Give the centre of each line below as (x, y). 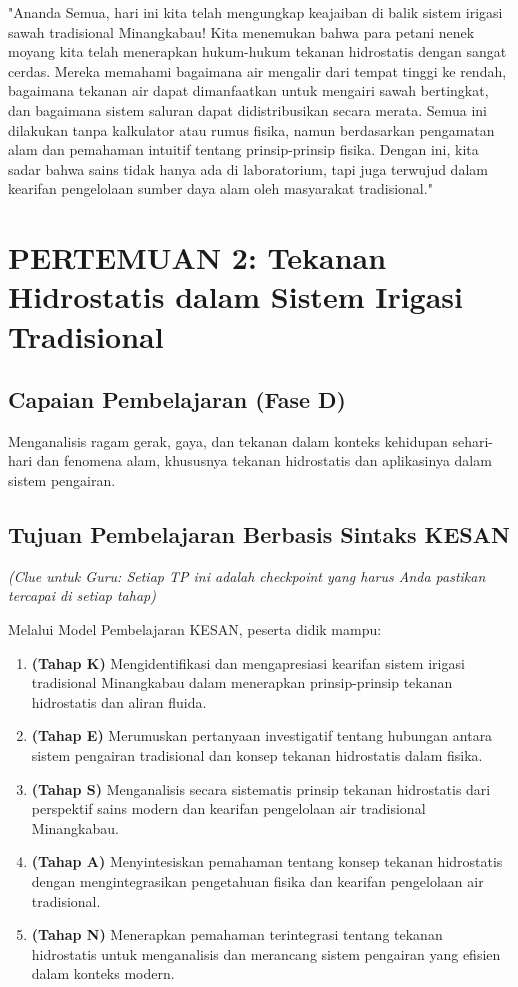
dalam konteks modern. (103, 973)
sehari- (472, 440)
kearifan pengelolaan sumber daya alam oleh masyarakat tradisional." (220, 188)
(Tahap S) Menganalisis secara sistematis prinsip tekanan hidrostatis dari (261, 788)
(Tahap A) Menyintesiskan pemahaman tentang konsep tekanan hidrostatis (267, 861)
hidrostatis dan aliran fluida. (119, 701)
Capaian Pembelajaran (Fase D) (177, 399)
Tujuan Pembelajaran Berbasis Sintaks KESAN (259, 534)
